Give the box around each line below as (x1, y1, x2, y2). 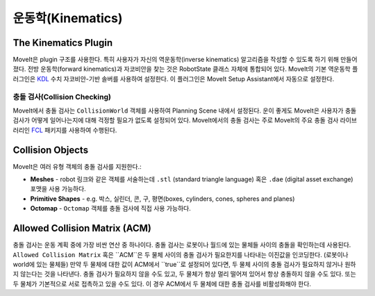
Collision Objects (12, 144, 89, 156)
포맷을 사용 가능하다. (30, 185, 86, 193)
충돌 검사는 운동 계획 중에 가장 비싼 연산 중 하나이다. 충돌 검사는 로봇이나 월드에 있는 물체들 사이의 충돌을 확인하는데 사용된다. (12, 240, 351, 249)
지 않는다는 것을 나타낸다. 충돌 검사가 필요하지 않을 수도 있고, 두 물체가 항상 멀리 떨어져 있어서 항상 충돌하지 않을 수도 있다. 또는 (12, 270, 357, 278)
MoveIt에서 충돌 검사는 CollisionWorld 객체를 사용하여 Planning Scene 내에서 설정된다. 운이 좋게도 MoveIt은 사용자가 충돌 (12, 106, 357, 115)
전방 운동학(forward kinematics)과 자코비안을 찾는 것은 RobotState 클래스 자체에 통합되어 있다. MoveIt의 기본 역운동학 (27, 65, 351, 73)
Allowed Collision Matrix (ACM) (12, 222, 152, 234)
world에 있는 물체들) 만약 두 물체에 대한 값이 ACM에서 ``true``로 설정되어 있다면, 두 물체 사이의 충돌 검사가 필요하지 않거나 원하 (12, 260, 356, 268)
